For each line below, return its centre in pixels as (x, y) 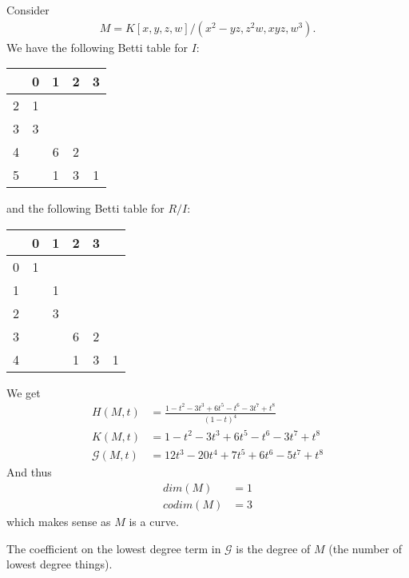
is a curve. (154, 521)
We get (24, 392)
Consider (28, 10)
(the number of (365, 548)
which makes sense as (59, 521)
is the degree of (273, 548)
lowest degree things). (60, 564)
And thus (29, 472)
